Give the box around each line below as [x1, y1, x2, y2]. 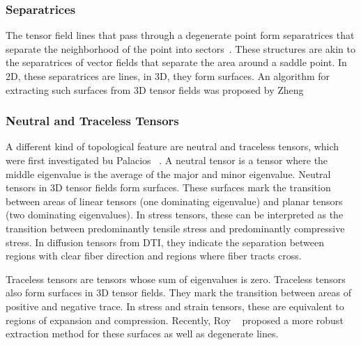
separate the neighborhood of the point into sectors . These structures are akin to [6, 41, 355, 56]
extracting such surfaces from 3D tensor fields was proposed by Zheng [6, 82, 304, 97]
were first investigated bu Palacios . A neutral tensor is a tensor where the [6, 153, 328, 167]
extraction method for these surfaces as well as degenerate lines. [6, 326, 279, 341]
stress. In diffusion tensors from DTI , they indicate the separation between [6, 234, 325, 249]
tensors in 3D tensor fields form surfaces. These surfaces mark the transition [6, 180, 331, 195]
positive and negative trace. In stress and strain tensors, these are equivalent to [6, 298, 344, 313]
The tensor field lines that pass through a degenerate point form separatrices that [6, 28, 355, 42]
